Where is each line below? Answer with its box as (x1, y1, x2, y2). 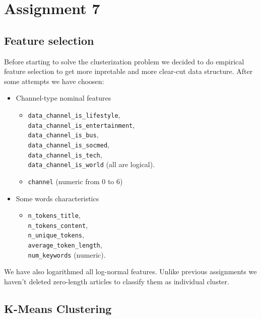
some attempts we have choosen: (4, 75, 104, 86)
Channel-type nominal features (16, 93, 111, 103)
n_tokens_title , (28, 210, 81, 220)
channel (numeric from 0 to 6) (28, 176, 123, 186)
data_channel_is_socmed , (28, 139, 109, 149)
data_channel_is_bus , (28, 129, 99, 140)
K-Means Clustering (4, 301, 112, 316)
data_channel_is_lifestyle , (28, 109, 120, 120)
